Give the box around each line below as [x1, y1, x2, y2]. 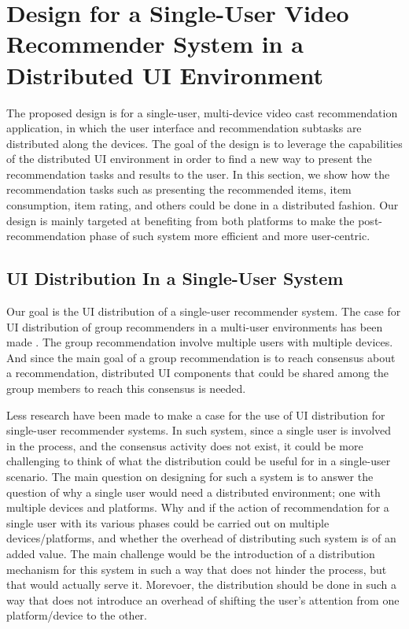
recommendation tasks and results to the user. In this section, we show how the [6, 165, 390, 182]
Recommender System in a [6, 28, 304, 60]
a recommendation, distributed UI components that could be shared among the [6, 364, 389, 381]
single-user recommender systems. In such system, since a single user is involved [6, 422, 392, 438]
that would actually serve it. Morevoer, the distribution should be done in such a [6, 576, 396, 593]
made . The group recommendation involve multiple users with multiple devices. [6, 334, 393, 350]
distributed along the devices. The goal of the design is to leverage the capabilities [6, 135, 403, 151]
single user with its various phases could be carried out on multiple [6, 514, 330, 531]
